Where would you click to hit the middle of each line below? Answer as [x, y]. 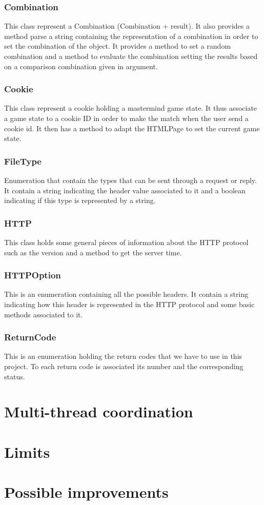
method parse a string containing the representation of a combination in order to [131, 36]
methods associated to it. [44, 314]
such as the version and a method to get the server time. [93, 252]
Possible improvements [86, 492]
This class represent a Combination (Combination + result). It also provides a [127, 26]
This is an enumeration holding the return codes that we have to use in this [123, 356]
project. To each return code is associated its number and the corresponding [124, 366]
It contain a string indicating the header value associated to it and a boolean [125, 190]
